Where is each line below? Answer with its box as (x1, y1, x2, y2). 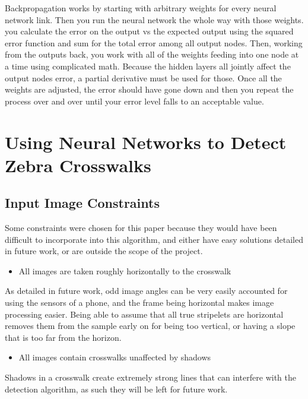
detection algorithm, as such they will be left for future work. (5, 382, 228, 395)
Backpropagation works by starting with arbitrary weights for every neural (5, 2, 277, 14)
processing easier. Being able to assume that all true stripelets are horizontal (5, 308, 284, 320)
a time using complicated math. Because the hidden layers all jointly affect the (5, 59, 291, 72)
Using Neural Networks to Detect (5, 129, 287, 154)
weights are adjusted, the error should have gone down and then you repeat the (5, 83, 294, 96)
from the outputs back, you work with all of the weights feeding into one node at (5, 48, 299, 61)
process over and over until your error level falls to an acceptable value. (5, 94, 264, 107)
